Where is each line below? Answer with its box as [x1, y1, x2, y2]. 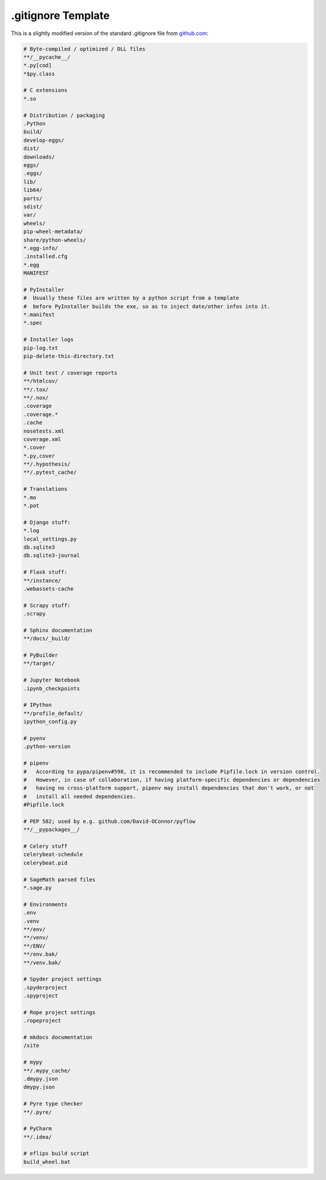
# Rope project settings [23, 1009, 96, 1016]
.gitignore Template [11, 9, 110, 22]
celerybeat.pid [23, 859, 68, 866]
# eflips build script [23, 1150, 90, 1157]
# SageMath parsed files [23, 876, 96, 883]
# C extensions [23, 87, 68, 94]
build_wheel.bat [23, 1158, 71, 1165]
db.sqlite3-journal [23, 552, 80, 559]
